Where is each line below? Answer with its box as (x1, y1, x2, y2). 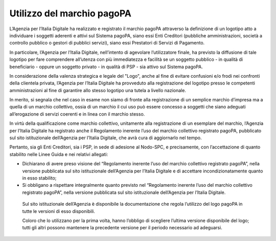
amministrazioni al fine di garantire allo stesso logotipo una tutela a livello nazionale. (9, 87, 187, 93)
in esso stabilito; (22, 174, 57, 181)
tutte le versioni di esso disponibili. (22, 208, 96, 214)
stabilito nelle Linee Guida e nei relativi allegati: (9, 151, 108, 157)
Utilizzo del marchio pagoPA (9, 8, 131, 19)
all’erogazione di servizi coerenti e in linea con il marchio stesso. (9, 111, 145, 117)
